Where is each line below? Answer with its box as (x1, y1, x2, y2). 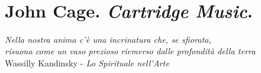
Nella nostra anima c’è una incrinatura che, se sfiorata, (5, 33, 211, 45)
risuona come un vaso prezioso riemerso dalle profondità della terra (5, 45, 256, 57)
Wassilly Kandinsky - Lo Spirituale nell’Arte (5, 56, 170, 69)
